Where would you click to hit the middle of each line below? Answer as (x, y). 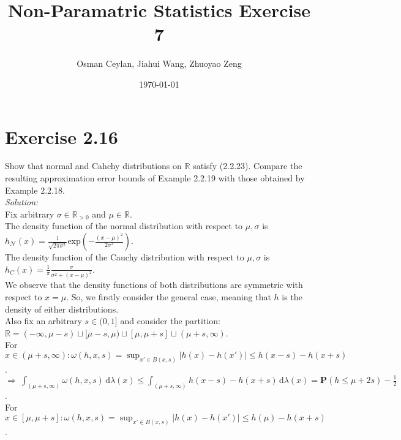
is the (292, 297)
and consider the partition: (170, 321)
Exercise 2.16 (62, 136)
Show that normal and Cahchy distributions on (93, 166)
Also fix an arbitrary (43, 321)
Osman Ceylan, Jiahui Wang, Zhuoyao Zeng (159, 63)
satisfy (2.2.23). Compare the (248, 166)
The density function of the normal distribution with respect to (124, 226)
